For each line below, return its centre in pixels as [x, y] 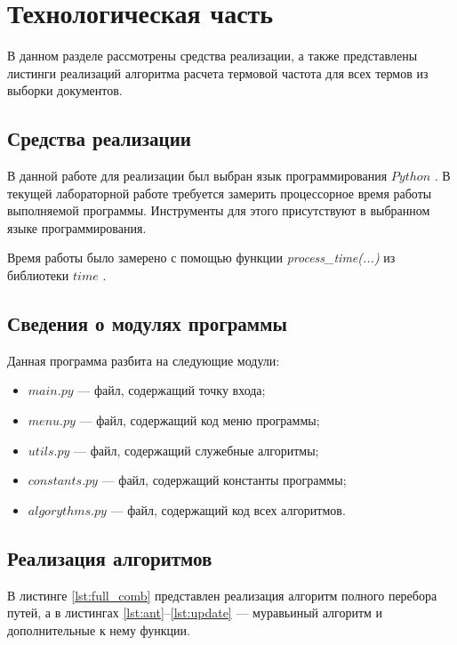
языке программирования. [77, 227]
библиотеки [38, 275]
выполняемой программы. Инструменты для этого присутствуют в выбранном [219, 210]
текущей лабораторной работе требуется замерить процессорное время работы [220, 193]
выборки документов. [65, 90]
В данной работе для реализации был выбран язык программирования [197, 176]
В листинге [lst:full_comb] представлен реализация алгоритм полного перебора [222, 595]
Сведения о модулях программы [147, 323]
